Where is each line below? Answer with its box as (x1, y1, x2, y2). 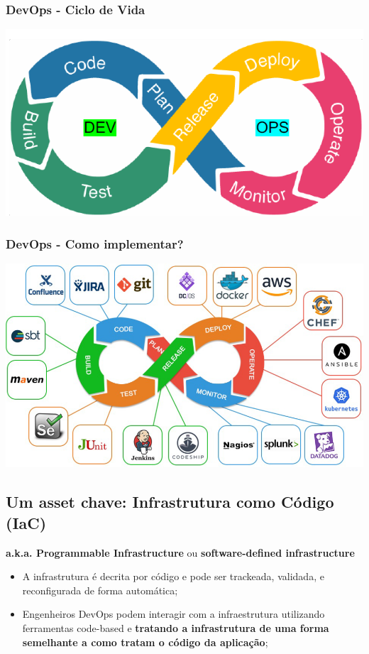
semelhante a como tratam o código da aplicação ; (22, 634, 268, 649)
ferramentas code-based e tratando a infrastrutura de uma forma (22, 620, 329, 635)
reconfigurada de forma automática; (22, 582, 178, 597)
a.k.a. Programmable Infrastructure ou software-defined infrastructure (6, 545, 355, 560)
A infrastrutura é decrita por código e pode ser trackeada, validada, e (22, 569, 324, 584)
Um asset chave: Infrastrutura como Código (6, 491, 334, 513)
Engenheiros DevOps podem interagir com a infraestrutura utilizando (22, 606, 325, 621)
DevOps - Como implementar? (6, 234, 184, 252)
